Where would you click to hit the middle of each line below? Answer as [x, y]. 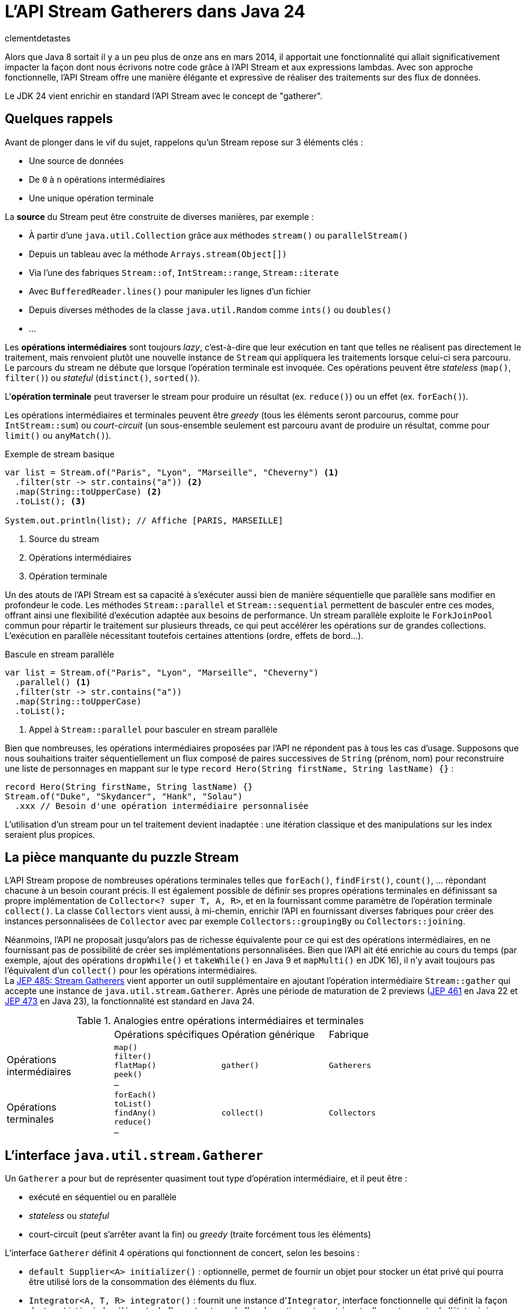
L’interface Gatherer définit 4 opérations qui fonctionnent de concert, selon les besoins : [182, 1253]
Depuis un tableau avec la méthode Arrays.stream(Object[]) [158, 254]
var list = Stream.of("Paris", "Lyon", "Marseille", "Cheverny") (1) [172, 472]
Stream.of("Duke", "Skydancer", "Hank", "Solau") [124, 796]
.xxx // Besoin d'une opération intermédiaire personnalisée [162, 806]
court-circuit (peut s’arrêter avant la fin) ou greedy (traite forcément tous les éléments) [200, 1234]
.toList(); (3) [50, 501]
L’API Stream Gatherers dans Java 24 [155, 11]
